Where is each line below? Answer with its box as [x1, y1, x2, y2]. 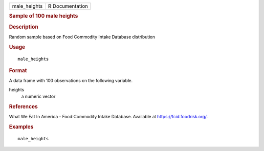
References [9, 103, 38, 110]
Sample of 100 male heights [9, 13, 78, 20]
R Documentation [48, 3, 88, 9]
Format [9, 67, 27, 74]
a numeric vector [21, 93, 56, 100]
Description [9, 23, 39, 30]
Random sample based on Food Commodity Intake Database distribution [9, 34, 155, 40]
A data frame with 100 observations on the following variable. [9, 78, 133, 84]
